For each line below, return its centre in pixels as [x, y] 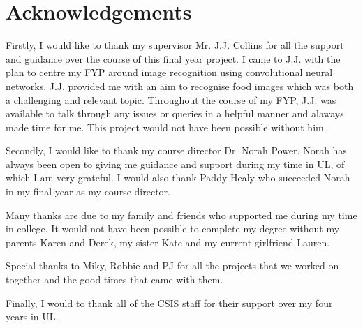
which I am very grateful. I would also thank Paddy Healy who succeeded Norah [178, 178]
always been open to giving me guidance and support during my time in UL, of [175, 164]
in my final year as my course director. [88, 192]
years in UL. [32, 316]
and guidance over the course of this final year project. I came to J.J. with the [173, 58]
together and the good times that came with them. [114, 279]
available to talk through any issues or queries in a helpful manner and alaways [175, 113]
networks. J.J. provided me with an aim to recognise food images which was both [180, 85]
